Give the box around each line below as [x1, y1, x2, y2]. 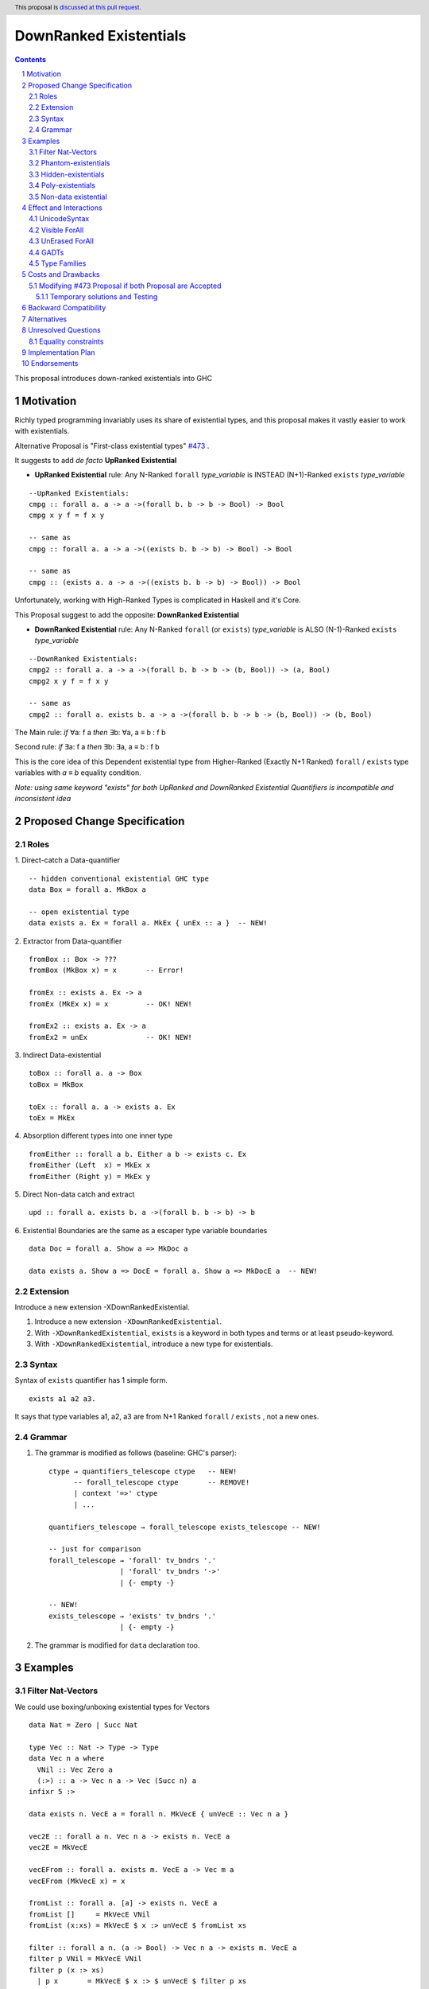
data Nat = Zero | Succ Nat [29, 1721, 138, 1730]
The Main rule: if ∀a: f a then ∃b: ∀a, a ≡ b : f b [14, 728, 166, 738]
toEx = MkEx [29, 1114, 75, 1123]
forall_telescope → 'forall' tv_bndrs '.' [48, 1555, 217, 1565]
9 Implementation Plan [21, 348, 95, 357]
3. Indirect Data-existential [14, 1050, 102, 1060]
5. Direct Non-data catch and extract [14, 1189, 135, 1199]
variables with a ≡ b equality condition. [14, 768, 142, 777]
